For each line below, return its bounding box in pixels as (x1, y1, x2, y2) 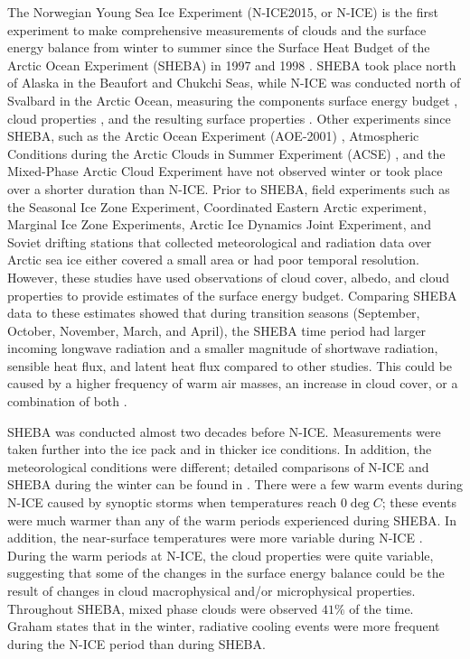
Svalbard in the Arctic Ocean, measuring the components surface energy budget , (7, 90, 458, 109)
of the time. (349, 599, 414, 617)
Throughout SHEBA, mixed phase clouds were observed (7, 599, 318, 617)
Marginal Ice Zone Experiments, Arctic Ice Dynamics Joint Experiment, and (7, 215, 431, 234)
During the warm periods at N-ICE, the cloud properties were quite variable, (7, 545, 434, 564)
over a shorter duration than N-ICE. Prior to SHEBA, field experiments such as (7, 179, 450, 198)
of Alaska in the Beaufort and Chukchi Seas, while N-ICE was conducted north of (7, 73, 461, 92)
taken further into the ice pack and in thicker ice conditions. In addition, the (7, 440, 432, 459)
